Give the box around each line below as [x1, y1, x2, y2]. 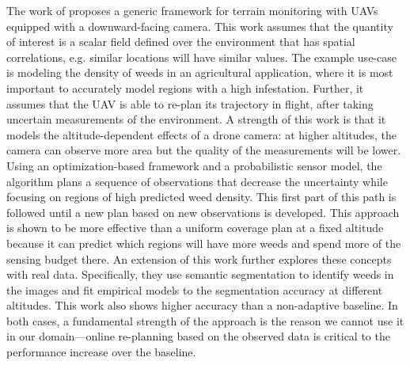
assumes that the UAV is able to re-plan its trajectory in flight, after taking [6, 95, 374, 112]
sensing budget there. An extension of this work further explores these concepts [6, 250, 392, 267]
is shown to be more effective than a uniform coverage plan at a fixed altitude [6, 219, 384, 236]
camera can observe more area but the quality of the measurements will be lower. [6, 142, 401, 158]
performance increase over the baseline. [6, 344, 196, 360]
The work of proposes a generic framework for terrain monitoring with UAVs [6, 2, 378, 18]
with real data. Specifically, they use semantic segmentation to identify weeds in [6, 266, 394, 283]
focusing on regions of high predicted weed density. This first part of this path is [6, 188, 397, 205]
